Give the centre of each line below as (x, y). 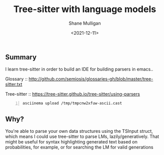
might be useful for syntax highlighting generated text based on (71, 142)
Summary (21, 57)
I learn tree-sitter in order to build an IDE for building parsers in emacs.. (79, 69)
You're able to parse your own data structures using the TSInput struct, (79, 131)
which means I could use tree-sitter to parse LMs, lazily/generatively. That (82, 136)
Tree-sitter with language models (85, 9)
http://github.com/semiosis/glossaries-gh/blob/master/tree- (91, 79)
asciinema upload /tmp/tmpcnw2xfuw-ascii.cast (72, 103)
